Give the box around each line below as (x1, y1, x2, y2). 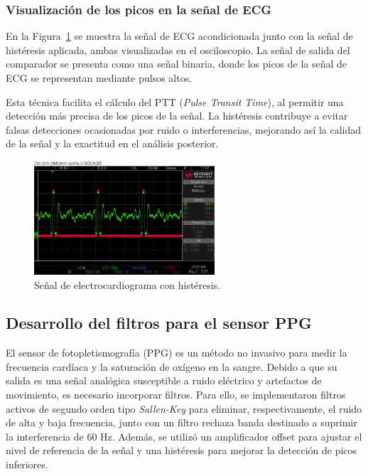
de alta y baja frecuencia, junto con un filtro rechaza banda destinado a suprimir (6, 415, 357, 430)
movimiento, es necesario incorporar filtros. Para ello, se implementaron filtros (6, 387, 346, 402)
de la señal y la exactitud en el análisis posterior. (6, 136, 219, 151)
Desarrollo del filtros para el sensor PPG (6, 312, 313, 334)
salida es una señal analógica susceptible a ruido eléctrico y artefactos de (6, 373, 322, 388)
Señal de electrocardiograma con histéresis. (34, 277, 221, 292)
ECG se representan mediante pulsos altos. (6, 70, 193, 85)
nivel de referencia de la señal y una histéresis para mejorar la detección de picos (6, 443, 357, 458)
